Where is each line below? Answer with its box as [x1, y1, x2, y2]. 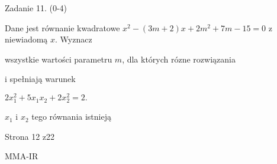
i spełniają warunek [5, 73, 76, 85]
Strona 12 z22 [5, 130, 55, 142]
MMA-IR [5, 150, 38, 162]
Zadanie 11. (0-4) [5, 2, 67, 14]
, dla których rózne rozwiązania [122, 53, 236, 65]
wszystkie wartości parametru [5, 53, 112, 65]
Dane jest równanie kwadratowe [5, 21, 120, 34]
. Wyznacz [55, 33, 92, 45]
